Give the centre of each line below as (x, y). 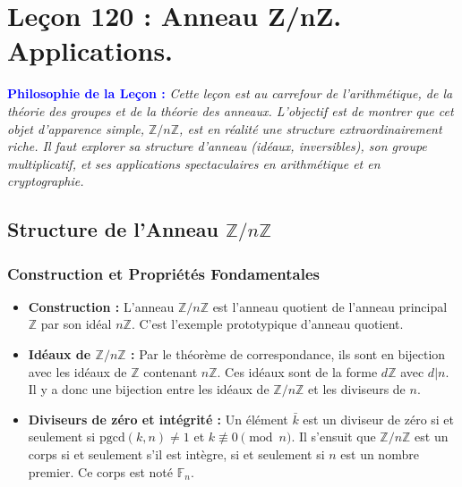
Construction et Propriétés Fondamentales (163, 273)
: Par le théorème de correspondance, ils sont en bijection (288, 354)
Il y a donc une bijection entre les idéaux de (149, 389)
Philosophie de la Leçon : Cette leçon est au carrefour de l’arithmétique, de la (230, 93)
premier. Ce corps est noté (101, 471)
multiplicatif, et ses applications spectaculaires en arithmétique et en (194, 163)
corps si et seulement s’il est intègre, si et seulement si (176, 454)
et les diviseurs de (357, 389)
